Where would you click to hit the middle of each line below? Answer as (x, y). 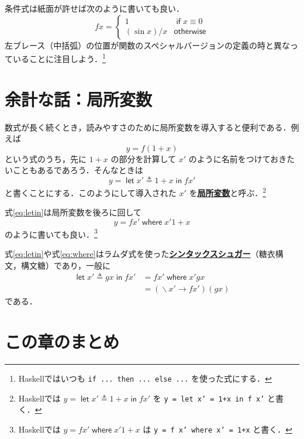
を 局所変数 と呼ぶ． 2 (228, 191)
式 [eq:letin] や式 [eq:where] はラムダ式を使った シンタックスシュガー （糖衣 (140, 254)
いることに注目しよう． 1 (59, 58)
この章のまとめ (62, 342)
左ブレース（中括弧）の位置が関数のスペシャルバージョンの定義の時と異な (148, 45)
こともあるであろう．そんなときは (78, 170)
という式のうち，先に (46, 158)
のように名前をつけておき (238, 158)
